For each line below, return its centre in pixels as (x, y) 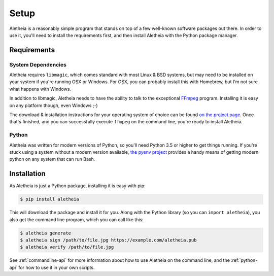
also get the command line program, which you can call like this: (77, 219)
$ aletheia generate (45, 233)
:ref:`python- (244, 260)
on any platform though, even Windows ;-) (54, 105)
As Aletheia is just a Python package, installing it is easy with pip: (77, 186)
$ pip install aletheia (50, 199)
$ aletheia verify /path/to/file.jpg (67, 247)
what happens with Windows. (40, 89)
